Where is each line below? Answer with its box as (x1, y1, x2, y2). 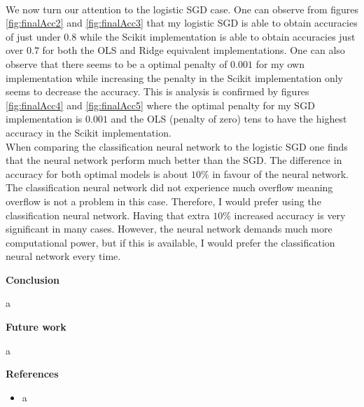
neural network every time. (6, 249, 121, 263)
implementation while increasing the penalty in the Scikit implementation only (6, 70, 343, 85)
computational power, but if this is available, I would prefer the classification (6, 235, 335, 249)
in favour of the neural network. (212, 166, 349, 181)
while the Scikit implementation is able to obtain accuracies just (79, 29, 356, 43)
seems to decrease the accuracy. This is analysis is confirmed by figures (6, 84, 309, 99)
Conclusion (6, 272, 60, 287)
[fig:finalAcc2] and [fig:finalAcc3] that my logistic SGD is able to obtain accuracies (6, 15, 358, 30)
